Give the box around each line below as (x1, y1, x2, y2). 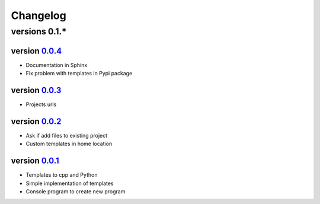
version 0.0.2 (11, 116, 62, 126)
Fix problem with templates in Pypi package (25, 70, 133, 77)
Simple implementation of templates (25, 180, 114, 187)
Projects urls (25, 101, 57, 108)
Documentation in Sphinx (25, 61, 88, 68)
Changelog (11, 9, 66, 22)
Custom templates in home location (25, 140, 113, 148)
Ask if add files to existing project (25, 132, 108, 139)
